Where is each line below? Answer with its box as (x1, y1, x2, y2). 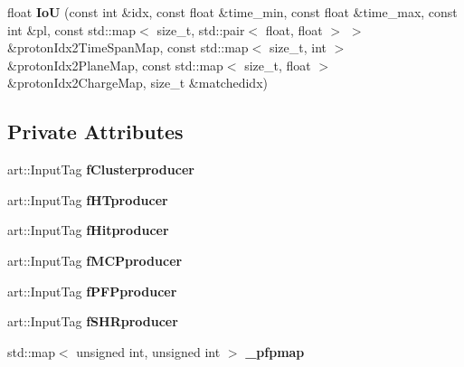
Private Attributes (7, 118, 184, 146)
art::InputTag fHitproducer (7, 221, 169, 240)
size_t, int (269, 38, 327, 57)
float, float (265, 20, 323, 39)
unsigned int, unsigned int (76, 342, 221, 361)
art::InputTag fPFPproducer (7, 281, 177, 300)
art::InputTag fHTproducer (7, 190, 168, 209)
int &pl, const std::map (7, 20, 137, 39)
